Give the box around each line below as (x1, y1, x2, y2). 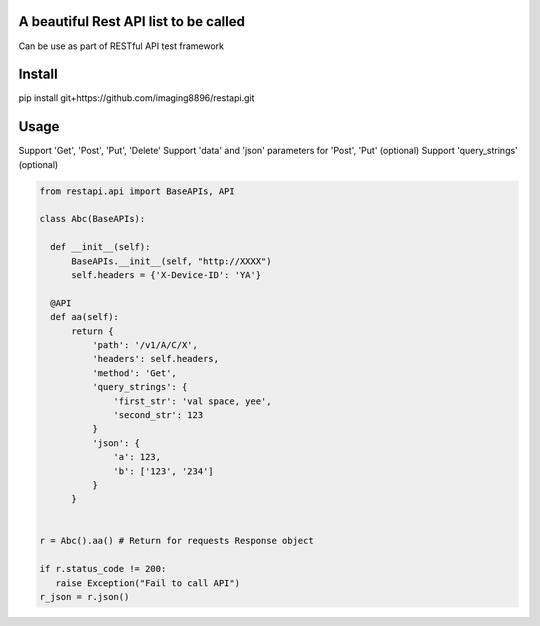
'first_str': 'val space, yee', (113, 395, 272, 407)
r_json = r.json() (39, 591, 130, 603)
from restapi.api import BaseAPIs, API (39, 185, 235, 197)
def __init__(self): (50, 241, 151, 253)
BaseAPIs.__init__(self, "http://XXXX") (71, 255, 272, 267)
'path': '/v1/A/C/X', (91, 340, 199, 350)
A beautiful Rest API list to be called (18, 13, 245, 30)
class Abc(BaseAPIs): (39, 213, 146, 225)
